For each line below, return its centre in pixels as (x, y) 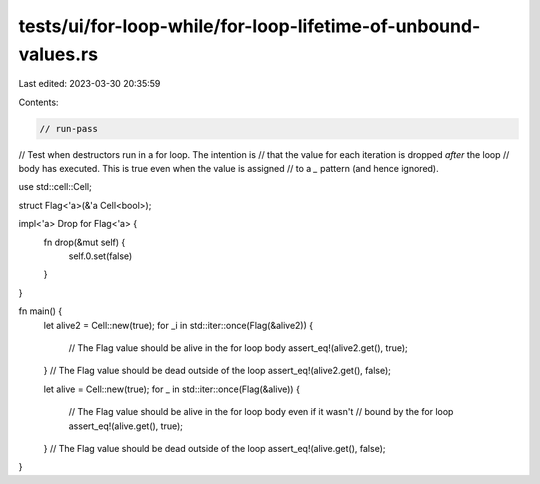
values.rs (58, 54)
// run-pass (69, 128)
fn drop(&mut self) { (84, 242)
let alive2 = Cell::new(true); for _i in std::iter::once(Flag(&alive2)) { (178, 325)
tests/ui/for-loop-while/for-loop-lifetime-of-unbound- (249, 26)
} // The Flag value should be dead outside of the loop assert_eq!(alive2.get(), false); (217, 371)
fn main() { (40, 311)
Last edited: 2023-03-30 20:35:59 (89, 84)
